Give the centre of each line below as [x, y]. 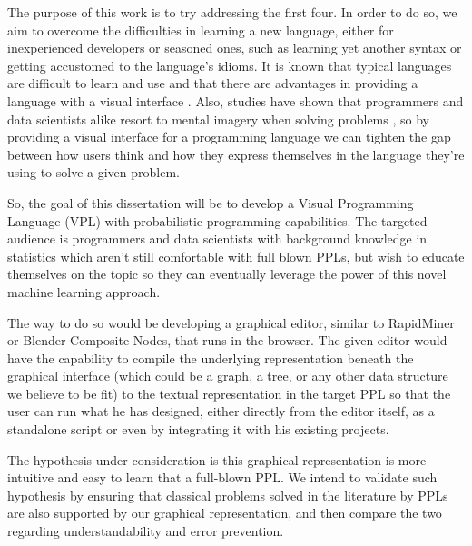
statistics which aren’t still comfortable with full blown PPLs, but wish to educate [236, 256]
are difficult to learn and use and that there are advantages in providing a [213, 83]
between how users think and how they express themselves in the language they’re [236, 154]
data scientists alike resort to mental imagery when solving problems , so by [218, 119]
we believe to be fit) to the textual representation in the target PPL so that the [229, 393]
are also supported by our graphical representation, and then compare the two [225, 513]
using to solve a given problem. [93, 172]
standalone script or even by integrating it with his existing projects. [198, 429]
